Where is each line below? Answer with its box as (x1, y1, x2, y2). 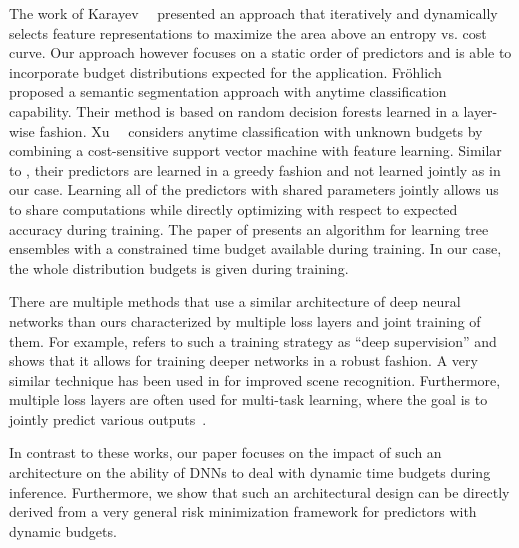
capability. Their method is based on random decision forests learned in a (9, 100, 459, 121)
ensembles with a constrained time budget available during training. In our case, (9, 238, 502, 259)
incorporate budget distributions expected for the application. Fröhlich (9, 61, 442, 82)
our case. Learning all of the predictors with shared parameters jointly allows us (9, 179, 499, 200)
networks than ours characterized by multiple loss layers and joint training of (9, 310, 481, 331)
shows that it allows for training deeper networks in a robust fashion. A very (9, 350, 478, 371)
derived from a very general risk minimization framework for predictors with (9, 501, 477, 522)
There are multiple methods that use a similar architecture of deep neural (9, 291, 461, 312)
